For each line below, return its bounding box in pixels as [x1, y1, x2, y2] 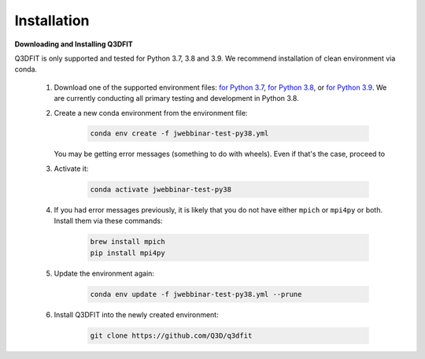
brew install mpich [90, 237, 165, 246]
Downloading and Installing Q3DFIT [14, 39, 133, 49]
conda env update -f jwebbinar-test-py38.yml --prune [90, 290, 302, 298]
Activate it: [54, 164, 89, 173]
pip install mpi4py [90, 248, 165, 257]
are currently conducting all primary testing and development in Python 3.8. [54, 94, 299, 103]
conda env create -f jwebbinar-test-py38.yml [90, 129, 269, 138]
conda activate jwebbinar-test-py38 [90, 185, 232, 194]
